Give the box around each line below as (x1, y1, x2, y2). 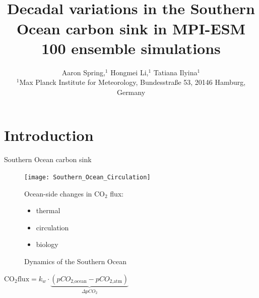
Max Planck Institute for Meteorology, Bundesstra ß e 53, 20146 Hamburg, (19, 77, 246, 87)
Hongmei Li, (110, 67, 149, 77)
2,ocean (71, 279, 87, 284)
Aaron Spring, (61, 67, 105, 77)
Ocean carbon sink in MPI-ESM (16, 18, 246, 38)
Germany (116, 86, 146, 97)
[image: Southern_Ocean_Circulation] (24, 174, 151, 181)
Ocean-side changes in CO (24, 188, 105, 198)
